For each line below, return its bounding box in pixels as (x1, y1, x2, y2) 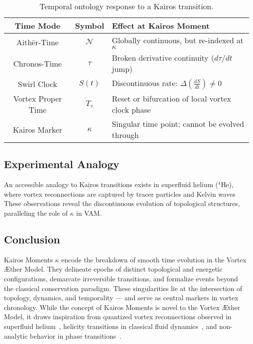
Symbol (75, 20, 105, 31)
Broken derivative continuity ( (112, 52, 215, 63)
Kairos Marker (13, 123, 62, 135)
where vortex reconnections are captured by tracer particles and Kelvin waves (4, 189, 235, 199)
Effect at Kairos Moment (112, 20, 210, 31)
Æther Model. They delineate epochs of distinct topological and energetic (4, 264, 223, 274)
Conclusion (4, 231, 60, 246)
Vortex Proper (13, 93, 62, 104)
